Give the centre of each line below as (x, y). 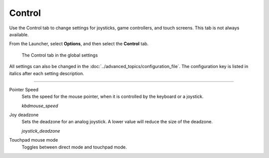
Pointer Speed (24, 89)
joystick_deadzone (41, 131)
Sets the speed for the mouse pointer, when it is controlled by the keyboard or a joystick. (113, 96)
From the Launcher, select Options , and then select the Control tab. (79, 44)
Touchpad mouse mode (34, 140)
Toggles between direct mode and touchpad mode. (74, 147)
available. (19, 34)
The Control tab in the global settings (60, 55)
